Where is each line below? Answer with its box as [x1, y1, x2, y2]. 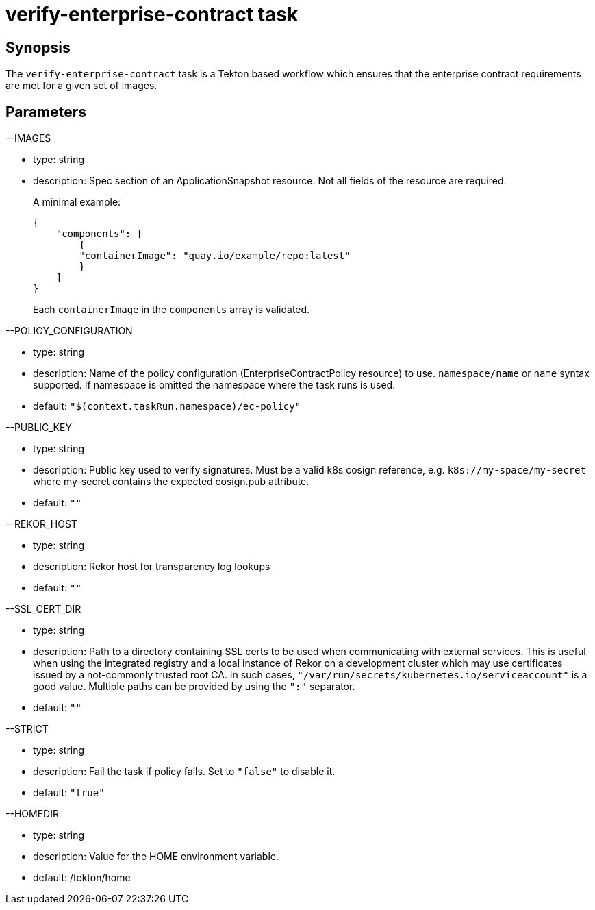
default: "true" [33, 787, 105, 799]
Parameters [5, 103, 86, 121]
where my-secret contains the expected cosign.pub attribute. [33, 476, 309, 488]
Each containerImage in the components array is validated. [33, 304, 310, 316]
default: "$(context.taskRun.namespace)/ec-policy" [33, 400, 301, 413]
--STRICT [5, 723, 49, 735]
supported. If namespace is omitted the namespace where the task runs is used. [33, 379, 396, 391]
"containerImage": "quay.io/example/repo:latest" [79, 250, 351, 262]
